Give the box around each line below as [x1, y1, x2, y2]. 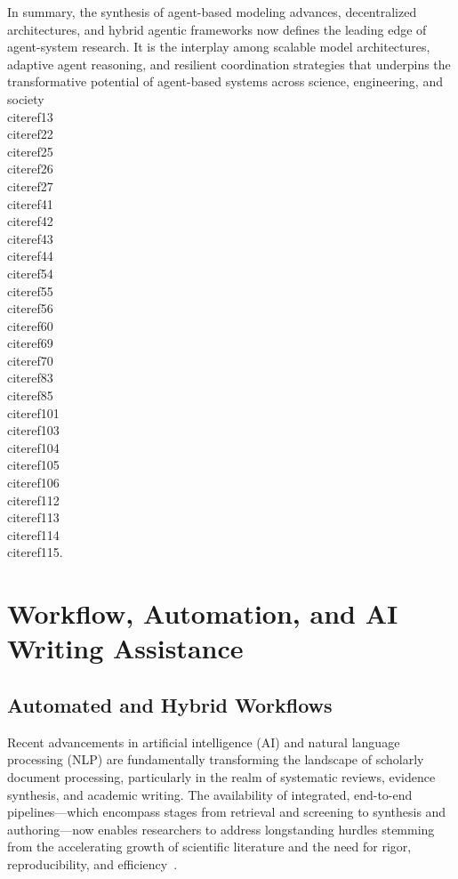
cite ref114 [7, 525, 60, 544]
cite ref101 [7, 403, 60, 422]
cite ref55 [7, 281, 53, 300]
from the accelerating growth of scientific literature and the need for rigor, [7, 837, 412, 856]
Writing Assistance [7, 630, 244, 666]
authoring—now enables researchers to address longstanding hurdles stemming [7, 819, 435, 838]
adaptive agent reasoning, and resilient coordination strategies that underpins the [7, 54, 451, 73]
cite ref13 [7, 107, 53, 125]
